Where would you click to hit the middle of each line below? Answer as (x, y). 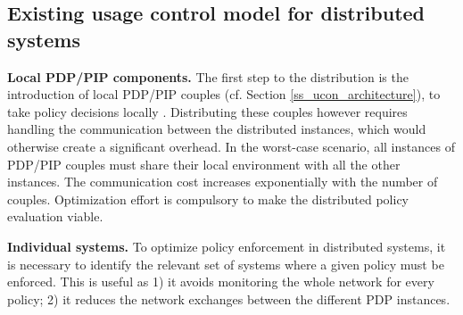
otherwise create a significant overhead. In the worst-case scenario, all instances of (231, 146)
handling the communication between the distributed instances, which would (217, 129)
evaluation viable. (55, 216)
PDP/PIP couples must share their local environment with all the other (204, 164)
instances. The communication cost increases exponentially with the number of (223, 182)
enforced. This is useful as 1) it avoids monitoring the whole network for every (221, 282)
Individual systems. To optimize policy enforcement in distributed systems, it (227, 246)
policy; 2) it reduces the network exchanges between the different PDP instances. (229, 298)
